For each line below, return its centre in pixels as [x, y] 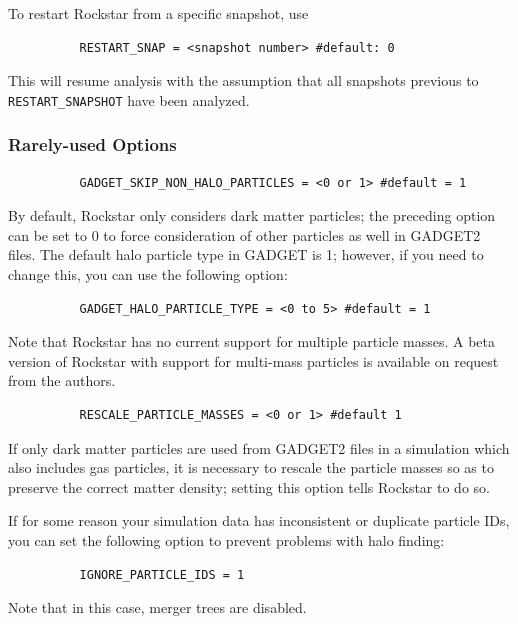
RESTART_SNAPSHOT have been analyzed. [129, 99]
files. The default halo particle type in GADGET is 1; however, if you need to [246, 254]
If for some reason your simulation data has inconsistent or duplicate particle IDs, [259, 520]
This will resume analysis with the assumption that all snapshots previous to [243, 80]
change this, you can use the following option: [148, 274]
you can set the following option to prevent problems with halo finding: [226, 539]
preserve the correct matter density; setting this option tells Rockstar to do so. [249, 486]
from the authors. [62, 380]
